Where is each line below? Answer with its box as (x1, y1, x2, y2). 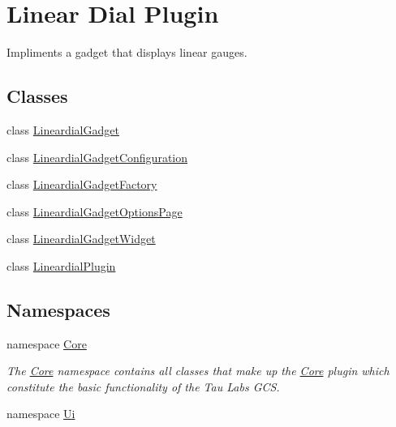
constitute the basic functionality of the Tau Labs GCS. (6, 378, 280, 395)
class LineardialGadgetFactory (6, 176, 157, 193)
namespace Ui (6, 405, 75, 422)
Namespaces (6, 297, 110, 322)
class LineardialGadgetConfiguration (6, 148, 188, 165)
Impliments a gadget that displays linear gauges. (6, 44, 247, 61)
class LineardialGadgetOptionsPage (6, 203, 183, 220)
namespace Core (6, 335, 87, 352)
